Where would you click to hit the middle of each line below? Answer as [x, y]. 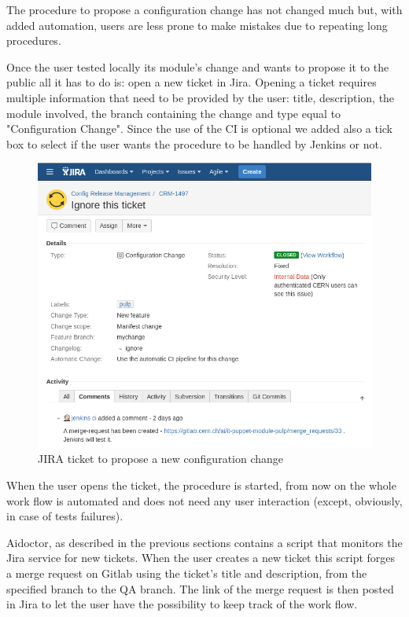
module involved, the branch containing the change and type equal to [174, 113]
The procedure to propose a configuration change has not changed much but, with [204, 9]
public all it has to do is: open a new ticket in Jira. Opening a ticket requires [192, 82]
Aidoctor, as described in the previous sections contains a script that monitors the [204, 542]
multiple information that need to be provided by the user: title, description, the [201, 97]
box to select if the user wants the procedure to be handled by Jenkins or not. [194, 143]
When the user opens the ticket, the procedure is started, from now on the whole [201, 485]
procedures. [34, 40]
